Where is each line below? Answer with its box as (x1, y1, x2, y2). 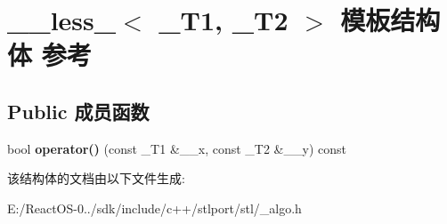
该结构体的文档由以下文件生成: (7, 169, 185, 188)
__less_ (7, 2, 117, 38)
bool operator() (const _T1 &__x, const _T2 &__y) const (7, 139, 346, 157)
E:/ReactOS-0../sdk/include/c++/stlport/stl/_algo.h (7, 198, 302, 217)
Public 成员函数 (7, 97, 150, 124)
